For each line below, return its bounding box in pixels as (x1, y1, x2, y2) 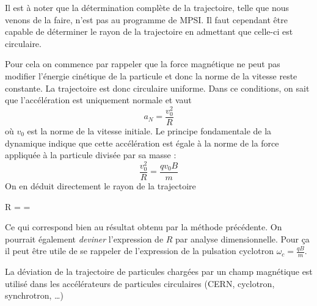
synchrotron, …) (5, 289, 64, 302)
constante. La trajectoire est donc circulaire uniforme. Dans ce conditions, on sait (5, 81, 310, 94)
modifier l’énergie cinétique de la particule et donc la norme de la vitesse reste (5, 69, 297, 82)
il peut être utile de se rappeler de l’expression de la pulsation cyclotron (5, 244, 274, 257)
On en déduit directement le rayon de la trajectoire (5, 180, 196, 192)
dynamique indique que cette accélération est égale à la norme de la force (5, 136, 279, 149)
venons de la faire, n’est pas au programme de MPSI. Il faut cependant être (5, 13, 288, 26)
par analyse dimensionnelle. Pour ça (175, 232, 310, 245)
